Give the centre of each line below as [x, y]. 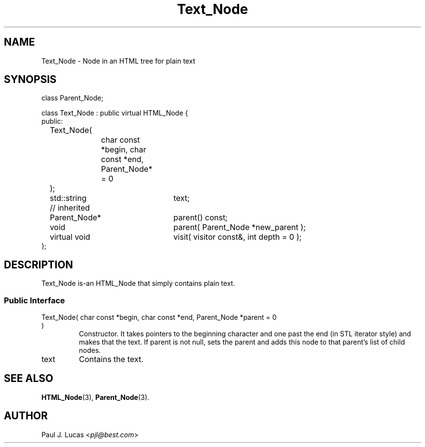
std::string [68, 198]
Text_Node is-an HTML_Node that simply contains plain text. [138, 283]
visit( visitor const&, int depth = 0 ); [237, 237]
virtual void [70, 237]
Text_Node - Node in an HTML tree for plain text [118, 61]
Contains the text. [111, 359]
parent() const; [201, 218]
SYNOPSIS [30, 80]
